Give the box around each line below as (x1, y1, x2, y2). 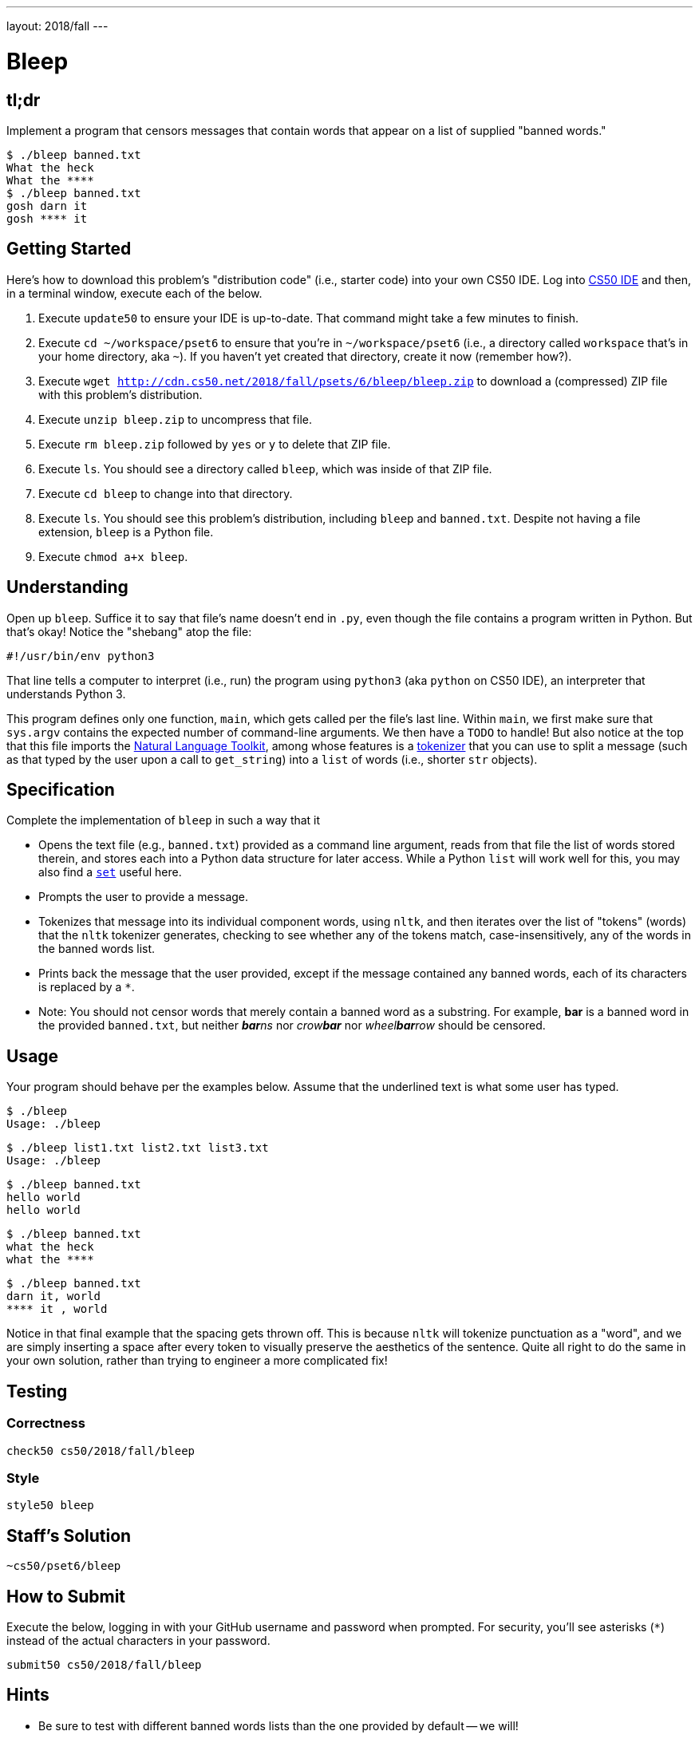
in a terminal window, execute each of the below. (6, 286, 263, 300)
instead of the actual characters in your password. (6, 1633, 271, 1647)
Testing (6, 1381, 68, 1401)
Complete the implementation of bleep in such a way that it (6, 813, 321, 828)
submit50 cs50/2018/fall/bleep (6, 1658, 202, 1671)
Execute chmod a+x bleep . (38, 549, 188, 563)
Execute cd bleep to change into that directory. (38, 486, 293, 500)
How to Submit (6, 1586, 126, 1607)
